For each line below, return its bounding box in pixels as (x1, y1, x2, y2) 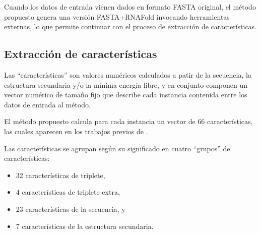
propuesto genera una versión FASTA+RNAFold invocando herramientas (4, 11, 230, 22)
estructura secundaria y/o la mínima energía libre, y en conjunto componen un (4, 79, 247, 90)
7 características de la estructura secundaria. (16, 220, 154, 231)
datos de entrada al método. (4, 99, 91, 109)
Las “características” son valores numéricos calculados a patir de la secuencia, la (4, 69, 251, 80)
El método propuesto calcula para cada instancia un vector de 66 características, (4, 116, 253, 127)
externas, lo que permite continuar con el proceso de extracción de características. (4, 21, 257, 32)
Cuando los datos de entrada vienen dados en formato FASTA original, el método (4, 2, 256, 12)
